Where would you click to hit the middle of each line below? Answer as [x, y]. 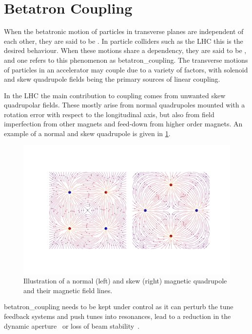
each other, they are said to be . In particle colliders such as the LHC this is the [124, 41]
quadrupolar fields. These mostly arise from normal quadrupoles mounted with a [125, 105]
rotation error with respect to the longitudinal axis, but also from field [109, 114]
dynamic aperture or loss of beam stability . [72, 325]
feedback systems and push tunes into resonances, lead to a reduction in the [117, 316]
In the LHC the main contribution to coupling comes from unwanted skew [115, 95]
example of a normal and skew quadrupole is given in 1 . [87, 133]
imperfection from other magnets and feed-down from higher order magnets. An [123, 124]
